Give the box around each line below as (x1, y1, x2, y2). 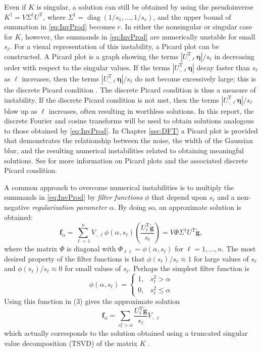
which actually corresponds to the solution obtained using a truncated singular (4, 328, 248, 338)
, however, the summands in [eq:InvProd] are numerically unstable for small (21, 31, 255, 41)
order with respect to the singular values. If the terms (4, 62, 170, 72)
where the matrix (4, 243, 58, 254)
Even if (4, 2, 26, 12)
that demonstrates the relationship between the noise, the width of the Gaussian (4, 135, 253, 146)
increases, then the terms (22, 73, 99, 83)
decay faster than (196, 62, 250, 72)
